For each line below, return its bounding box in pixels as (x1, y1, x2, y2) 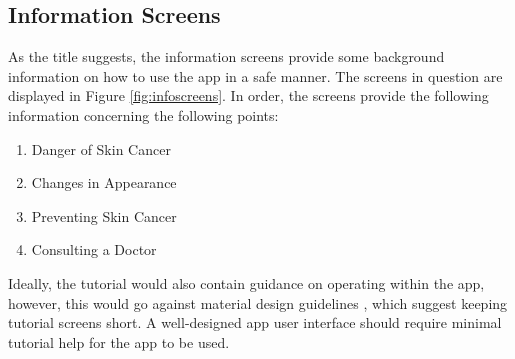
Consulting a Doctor (31, 239, 157, 260)
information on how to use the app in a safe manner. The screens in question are (8, 65, 503, 86)
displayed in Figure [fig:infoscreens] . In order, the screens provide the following (8, 85, 489, 106)
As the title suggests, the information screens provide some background (8, 46, 445, 67)
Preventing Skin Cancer (31, 205, 177, 226)
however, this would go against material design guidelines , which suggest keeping (8, 292, 508, 313)
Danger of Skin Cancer (31, 138, 171, 159)
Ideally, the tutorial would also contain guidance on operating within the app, (8, 272, 485, 293)
